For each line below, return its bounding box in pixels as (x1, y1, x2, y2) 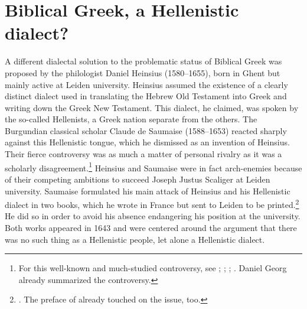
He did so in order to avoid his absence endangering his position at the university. (5, 210, 301, 222)
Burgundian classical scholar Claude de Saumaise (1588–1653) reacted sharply (5, 124, 287, 136)
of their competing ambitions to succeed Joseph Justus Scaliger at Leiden (5, 173, 270, 185)
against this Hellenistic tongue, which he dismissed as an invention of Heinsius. (5, 136, 290, 148)
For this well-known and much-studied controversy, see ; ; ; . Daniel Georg (18, 262, 287, 274)
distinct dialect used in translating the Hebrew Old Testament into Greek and (5, 90, 287, 102)
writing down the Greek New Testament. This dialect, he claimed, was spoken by (5, 101, 299, 113)
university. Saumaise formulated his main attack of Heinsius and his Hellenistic (5, 184, 290, 197)
